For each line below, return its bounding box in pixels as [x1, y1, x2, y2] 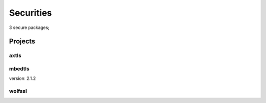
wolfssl [9, 88, 27, 95]
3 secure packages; [9, 25, 50, 30]
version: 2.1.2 [9, 76, 36, 81]
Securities [9, 7, 52, 18]
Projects [9, 37, 35, 46]
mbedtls [9, 65, 30, 72]
